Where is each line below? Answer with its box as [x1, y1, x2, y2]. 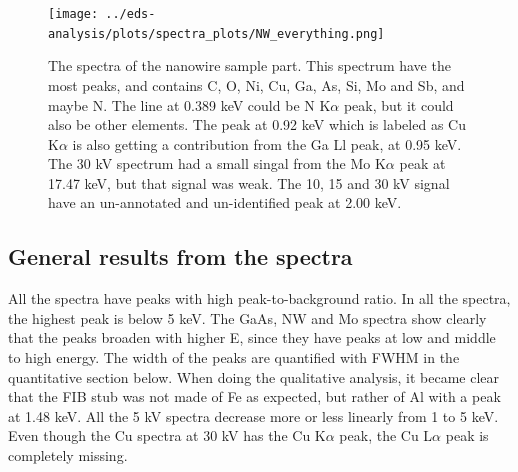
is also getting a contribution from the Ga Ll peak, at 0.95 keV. [72, 133, 462, 154]
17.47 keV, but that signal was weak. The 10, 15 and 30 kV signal [48, 172, 450, 193]
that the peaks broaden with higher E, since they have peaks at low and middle [8, 327, 496, 348]
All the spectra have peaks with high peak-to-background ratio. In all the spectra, [8, 288, 511, 309]
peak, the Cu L [339, 425, 433, 446]
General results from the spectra [8, 241, 353, 272]
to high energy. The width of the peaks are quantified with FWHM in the [8, 347, 460, 368]
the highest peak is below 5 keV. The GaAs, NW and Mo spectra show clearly [8, 307, 487, 328]
